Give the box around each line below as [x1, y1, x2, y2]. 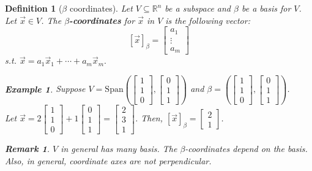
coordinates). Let [69, 2, 133, 14]
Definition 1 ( [5, 2, 62, 14]
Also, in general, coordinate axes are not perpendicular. [5, 154, 212, 167]
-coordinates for [69, 13, 135, 26]
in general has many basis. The [61, 142, 177, 155]
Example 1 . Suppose [5, 82, 86, 95]
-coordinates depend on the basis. [185, 142, 308, 155]
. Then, [135, 112, 163, 124]
